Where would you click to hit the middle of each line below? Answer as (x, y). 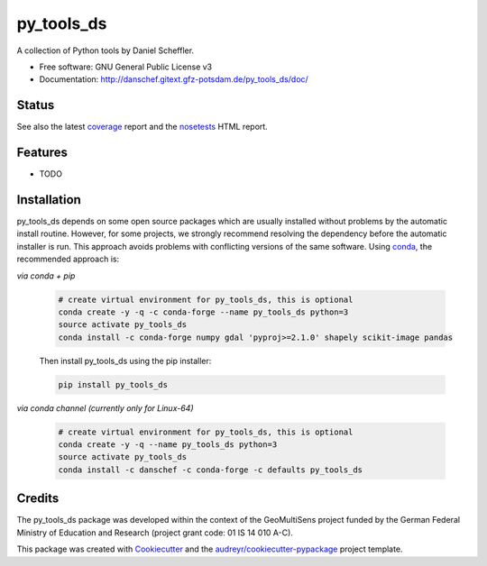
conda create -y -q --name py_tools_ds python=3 (168, 445)
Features (42, 153)
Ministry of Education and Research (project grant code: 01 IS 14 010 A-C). (155, 533)
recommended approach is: (68, 259)
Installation (49, 200)
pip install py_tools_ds (113, 384)
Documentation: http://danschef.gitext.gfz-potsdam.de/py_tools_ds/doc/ (174, 79)
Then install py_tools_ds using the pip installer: (125, 361)
